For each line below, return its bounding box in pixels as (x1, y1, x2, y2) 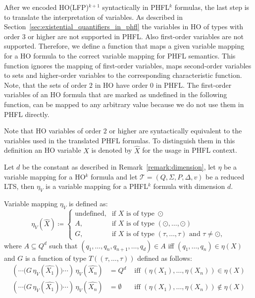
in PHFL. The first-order (155, 79, 232, 90)
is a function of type (25, 252, 87, 263)
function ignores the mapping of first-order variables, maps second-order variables (4, 60, 252, 70)
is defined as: (68, 198, 108, 209)
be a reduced (205, 171, 245, 181)
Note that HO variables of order (4, 125, 102, 136)
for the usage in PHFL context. (142, 145, 237, 155)
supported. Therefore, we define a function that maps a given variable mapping (4, 41, 245, 51)
